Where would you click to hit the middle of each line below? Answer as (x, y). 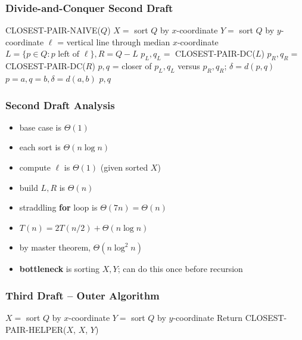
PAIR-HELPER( (36, 329)
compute (35, 167)
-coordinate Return (208, 318)
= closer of (132, 66)
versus (189, 66)
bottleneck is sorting (59, 269)
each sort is (40, 147)
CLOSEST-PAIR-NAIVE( (53, 30)
